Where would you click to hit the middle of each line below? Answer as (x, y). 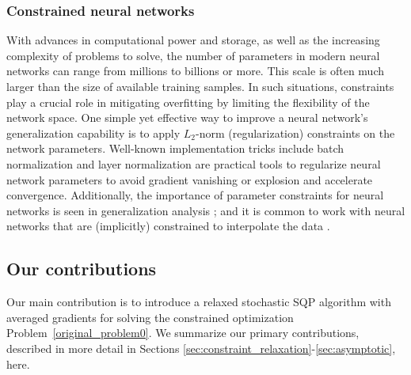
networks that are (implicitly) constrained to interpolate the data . (168, 226)
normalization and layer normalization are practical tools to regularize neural (194, 163)
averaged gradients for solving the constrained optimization (150, 317)
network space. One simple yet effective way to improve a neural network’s (187, 117)
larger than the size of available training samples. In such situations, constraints (200, 86)
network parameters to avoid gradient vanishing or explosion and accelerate (190, 179)
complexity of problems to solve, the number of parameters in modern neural (193, 55)
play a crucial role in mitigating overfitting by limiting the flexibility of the (188, 102)
